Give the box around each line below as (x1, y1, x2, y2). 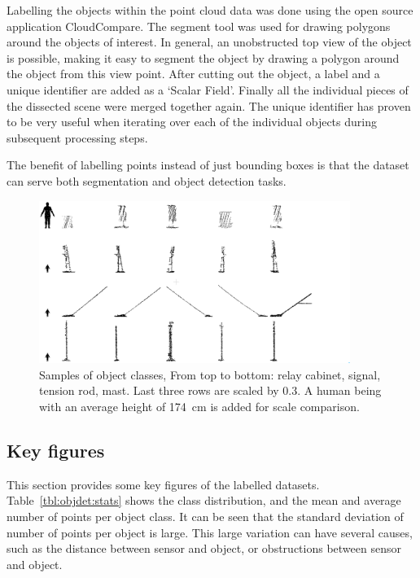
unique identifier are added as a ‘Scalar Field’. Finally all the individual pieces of (7, 81, 409, 98)
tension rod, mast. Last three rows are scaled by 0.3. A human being (39, 382, 382, 399)
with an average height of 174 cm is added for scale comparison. (39, 398, 360, 415)
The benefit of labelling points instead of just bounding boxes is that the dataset (7, 156, 409, 173)
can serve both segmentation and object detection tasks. (7, 172, 287, 189)
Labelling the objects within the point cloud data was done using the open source (7, 2, 413, 18)
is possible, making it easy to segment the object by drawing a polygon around (7, 49, 400, 66)
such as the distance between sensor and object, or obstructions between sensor (7, 540, 401, 557)
